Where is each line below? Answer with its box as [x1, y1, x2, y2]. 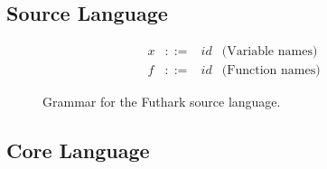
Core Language [6, 136, 150, 164]
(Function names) [221, 64, 321, 78]
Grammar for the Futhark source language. [42, 92, 281, 111]
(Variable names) [221, 45, 318, 59]
